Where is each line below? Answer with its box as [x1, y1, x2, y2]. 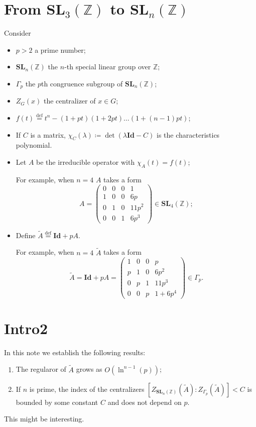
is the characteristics [156, 129, 220, 140]
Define [16, 230, 36, 240]
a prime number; [35, 44, 86, 55]
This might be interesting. [4, 413, 84, 424]
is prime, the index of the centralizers [29, 383, 145, 394]
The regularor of [16, 364, 66, 374]
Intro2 [4, 317, 48, 338]
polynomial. [16, 140, 52, 150]
